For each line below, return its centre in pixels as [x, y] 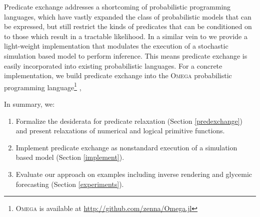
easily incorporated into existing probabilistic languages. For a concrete [113, 65]
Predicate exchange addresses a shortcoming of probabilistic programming [117, 7]
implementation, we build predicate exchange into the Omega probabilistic [118, 75]
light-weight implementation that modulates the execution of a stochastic [116, 46]
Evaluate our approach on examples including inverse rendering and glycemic [134, 174]
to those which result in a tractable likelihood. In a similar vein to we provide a [126, 36]
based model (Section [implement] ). [70, 157]
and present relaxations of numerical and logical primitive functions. [120, 131]
